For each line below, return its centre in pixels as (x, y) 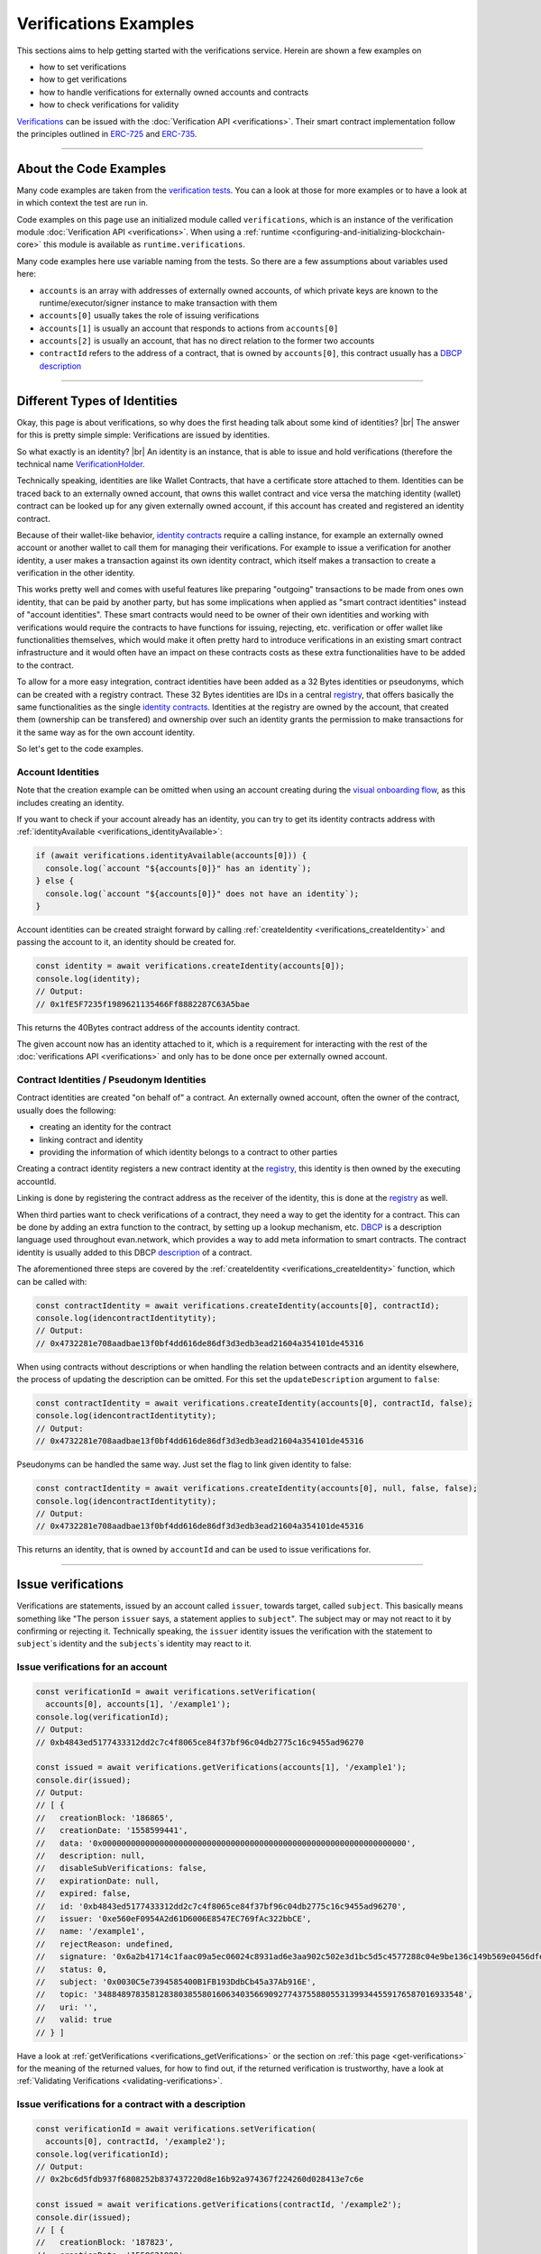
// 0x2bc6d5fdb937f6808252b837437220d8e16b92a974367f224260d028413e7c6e (200, 2179)
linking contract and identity (91, 1140)
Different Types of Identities (97, 401)
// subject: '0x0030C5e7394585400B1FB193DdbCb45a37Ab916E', (176, 1982)
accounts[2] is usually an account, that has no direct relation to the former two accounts (207, 341)
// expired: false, (83, 1894)
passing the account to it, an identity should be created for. (126, 942)
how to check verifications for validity (109, 105)
